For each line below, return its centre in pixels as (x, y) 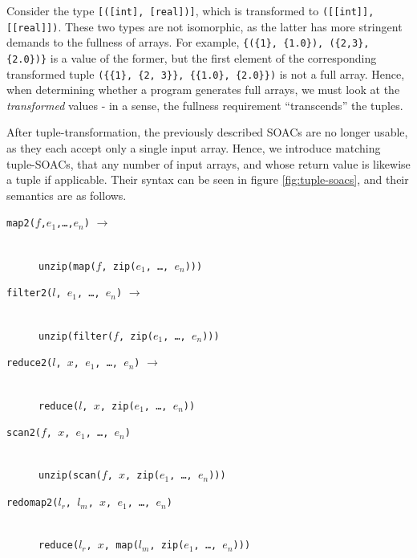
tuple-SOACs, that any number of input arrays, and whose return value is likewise (208, 163)
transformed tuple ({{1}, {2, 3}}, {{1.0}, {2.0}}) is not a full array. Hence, (206, 73)
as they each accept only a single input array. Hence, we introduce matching (194, 148)
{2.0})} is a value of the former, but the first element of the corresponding (192, 57)
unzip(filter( (76, 336)
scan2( (24, 433)
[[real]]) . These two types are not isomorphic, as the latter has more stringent (204, 26)
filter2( (30, 293)
